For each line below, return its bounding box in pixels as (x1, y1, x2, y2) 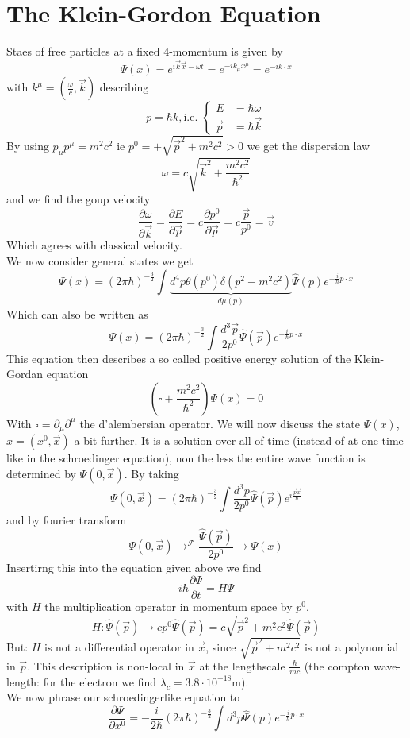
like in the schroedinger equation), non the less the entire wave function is (6, 450, 366, 466)
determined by (6, 465, 76, 481)
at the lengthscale (199, 657, 285, 674)
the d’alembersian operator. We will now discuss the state (79, 415, 360, 431)
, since (205, 638, 236, 655)
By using (6, 137, 49, 153)
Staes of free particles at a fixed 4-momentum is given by (6, 43, 283, 60)
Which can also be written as (6, 306, 148, 323)
